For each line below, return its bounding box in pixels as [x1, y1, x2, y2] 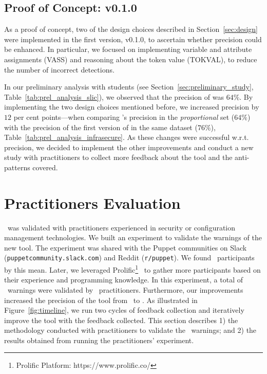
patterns [4, 162, 30, 172]
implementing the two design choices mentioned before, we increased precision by [4, 101, 259, 112]
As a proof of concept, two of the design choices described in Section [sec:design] [4, 24, 258, 34]
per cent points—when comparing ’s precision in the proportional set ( [13, 111, 235, 122]
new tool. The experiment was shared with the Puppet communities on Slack [4, 242, 247, 253]
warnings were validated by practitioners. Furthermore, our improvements [7, 284, 243, 295]
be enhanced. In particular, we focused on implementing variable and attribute [4, 44, 252, 55]
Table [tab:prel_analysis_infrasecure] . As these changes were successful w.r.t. [4, 132, 249, 143]
